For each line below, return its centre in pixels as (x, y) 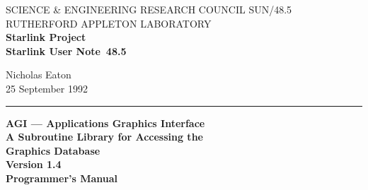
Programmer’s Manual (62, 178)
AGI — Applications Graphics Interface (105, 123)
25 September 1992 (47, 88)
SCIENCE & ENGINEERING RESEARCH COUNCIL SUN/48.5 (149, 9)
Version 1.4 (34, 164)
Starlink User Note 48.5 (66, 51)
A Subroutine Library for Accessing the (104, 137)
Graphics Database (53, 150)
